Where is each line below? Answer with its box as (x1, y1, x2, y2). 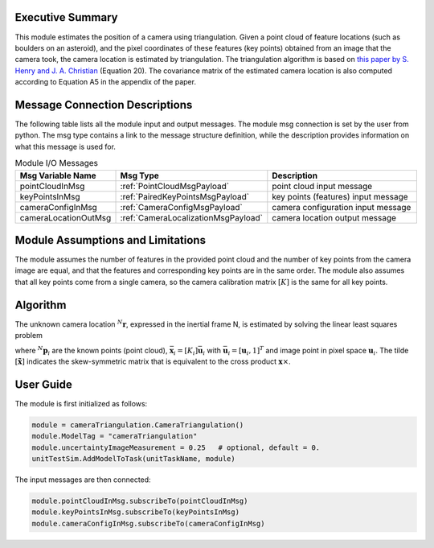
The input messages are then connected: (14, 475, 152, 484)
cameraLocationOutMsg (19, 212, 112, 223)
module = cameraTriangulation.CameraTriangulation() (31, 420, 244, 430)
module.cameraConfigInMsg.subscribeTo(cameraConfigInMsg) (31, 519, 265, 528)
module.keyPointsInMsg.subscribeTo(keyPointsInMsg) (31, 508, 240, 517)
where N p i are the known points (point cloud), (14, 344, 168, 357)
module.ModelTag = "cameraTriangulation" (31, 431, 198, 441)
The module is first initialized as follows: (14, 398, 148, 408)
